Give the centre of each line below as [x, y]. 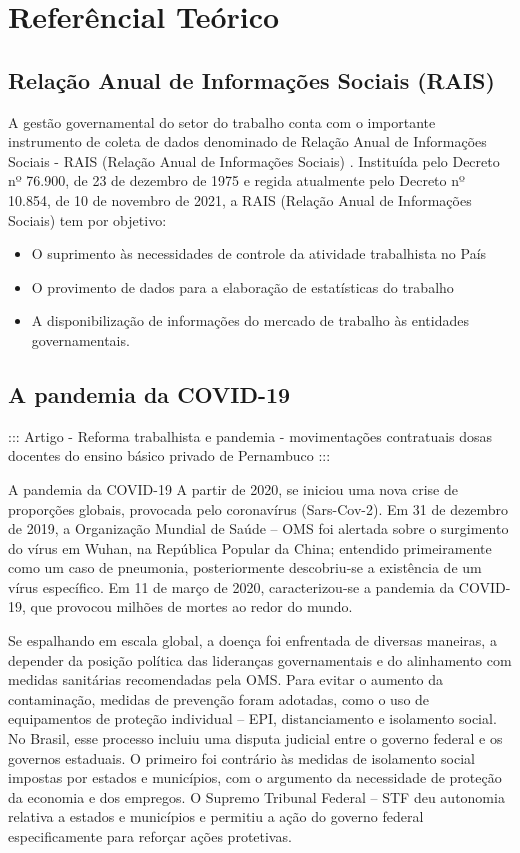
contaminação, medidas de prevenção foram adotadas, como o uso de [219, 698]
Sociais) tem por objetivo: [87, 219]
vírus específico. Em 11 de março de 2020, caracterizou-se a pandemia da [231, 586]
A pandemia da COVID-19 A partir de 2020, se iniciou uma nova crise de [233, 488]
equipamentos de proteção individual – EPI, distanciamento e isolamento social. [252, 718]
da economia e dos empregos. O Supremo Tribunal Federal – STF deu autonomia [256, 796]
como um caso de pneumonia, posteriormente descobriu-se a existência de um [245, 567]
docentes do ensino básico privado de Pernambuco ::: [169, 455]
